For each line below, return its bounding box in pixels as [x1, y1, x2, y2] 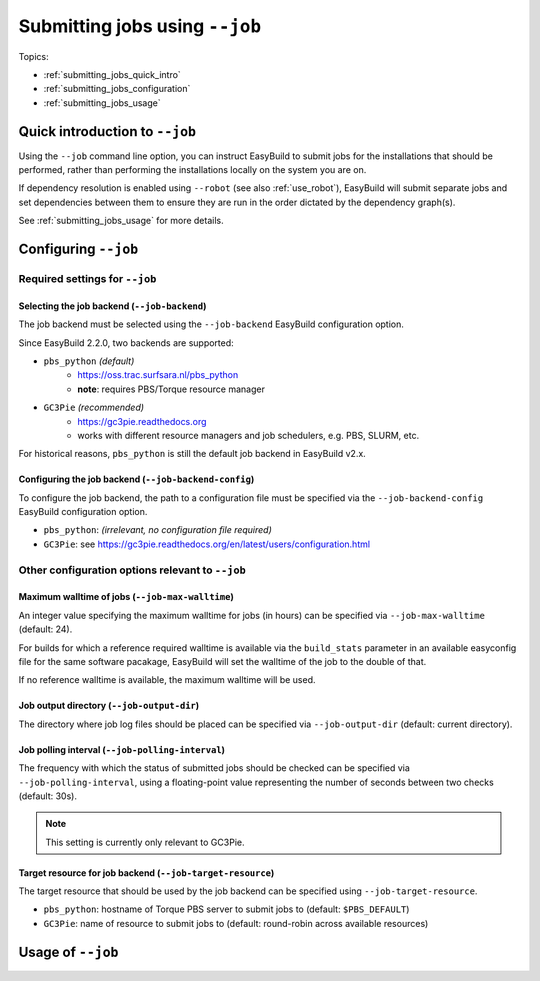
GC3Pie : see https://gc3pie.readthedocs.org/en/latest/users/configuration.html [43, 538, 370, 550]
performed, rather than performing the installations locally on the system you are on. [18, 164, 367, 176]
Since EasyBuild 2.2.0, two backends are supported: [18, 336, 234, 349]
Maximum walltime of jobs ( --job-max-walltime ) [18, 591, 234, 603]
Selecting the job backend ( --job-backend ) [18, 300, 207, 312]
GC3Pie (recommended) [43, 401, 145, 414]
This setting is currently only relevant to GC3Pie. [45, 836, 245, 848]
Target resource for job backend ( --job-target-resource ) [18, 866, 275, 879]
